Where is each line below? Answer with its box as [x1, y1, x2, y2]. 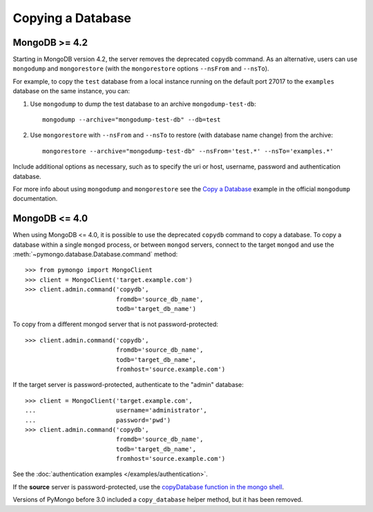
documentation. [12, 194, 58, 203]
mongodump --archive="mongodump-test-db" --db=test [42, 116, 221, 124]
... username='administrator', [25, 406, 207, 415]
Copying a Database [12, 10, 131, 26]
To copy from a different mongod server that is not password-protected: [12, 320, 219, 328]
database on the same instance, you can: [12, 87, 131, 95]
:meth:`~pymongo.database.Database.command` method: [12, 250, 178, 258]
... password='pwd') [25, 416, 171, 424]
